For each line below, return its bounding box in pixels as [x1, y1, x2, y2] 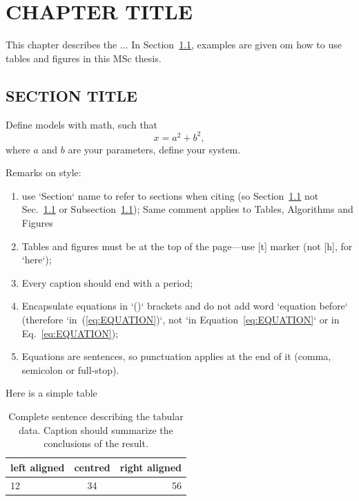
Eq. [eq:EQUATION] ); [21, 325, 119, 340]
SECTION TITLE [6, 84, 137, 106]
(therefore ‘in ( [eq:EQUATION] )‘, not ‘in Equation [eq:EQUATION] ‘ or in [21, 312, 340, 326]
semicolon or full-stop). [21, 362, 119, 377]
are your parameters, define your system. [68, 142, 241, 156]
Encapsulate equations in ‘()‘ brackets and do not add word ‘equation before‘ [21, 299, 348, 313]
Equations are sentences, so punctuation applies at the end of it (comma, [21, 349, 331, 363]
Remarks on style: [6, 165, 81, 180]
